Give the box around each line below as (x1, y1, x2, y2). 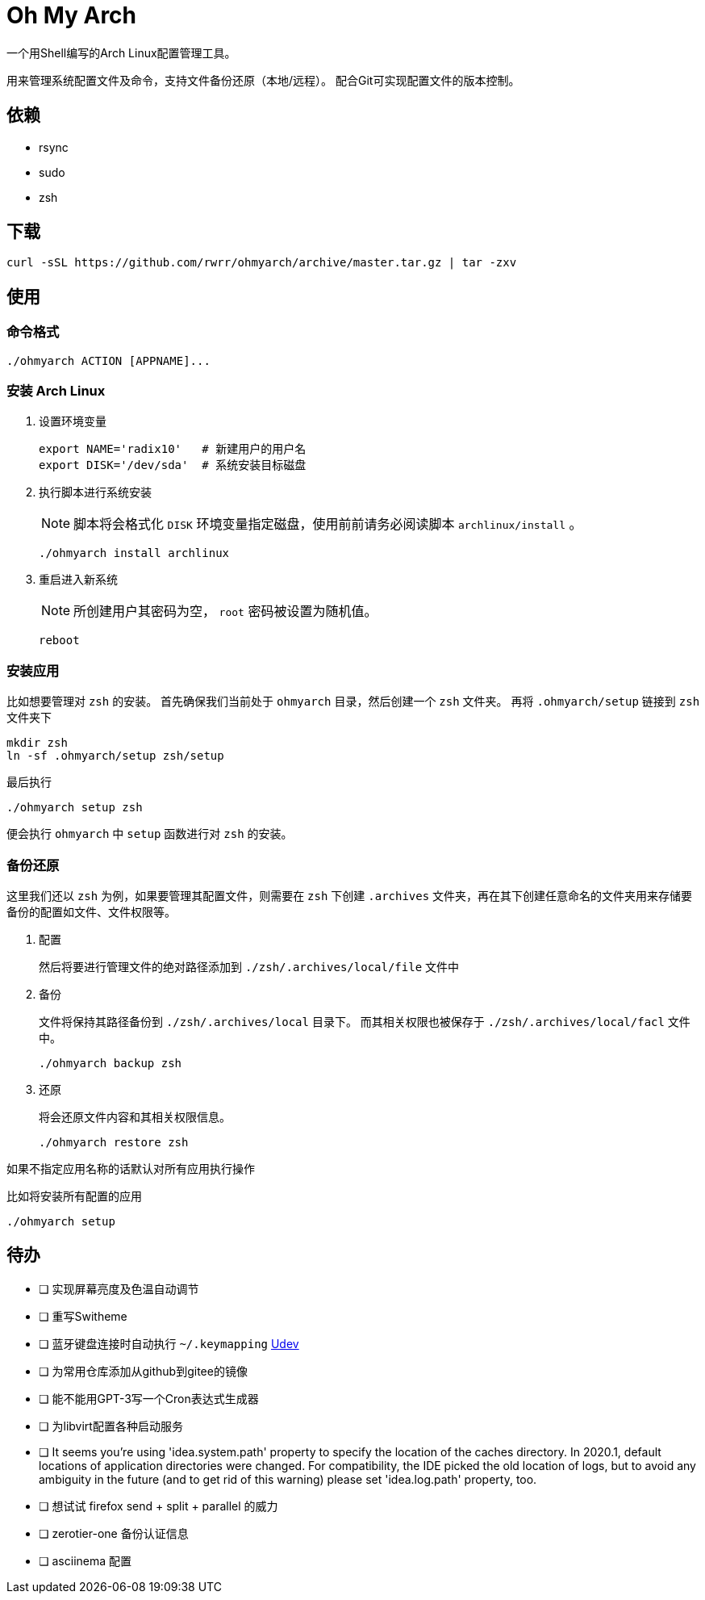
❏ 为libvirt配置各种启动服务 (39, 1418, 183, 1433)
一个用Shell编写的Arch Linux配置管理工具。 (6, 45, 236, 60)
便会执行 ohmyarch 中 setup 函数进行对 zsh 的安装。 (6, 827, 293, 841)
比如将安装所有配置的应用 (6, 1188, 142, 1203)
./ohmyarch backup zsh (39, 1056, 182, 1070)
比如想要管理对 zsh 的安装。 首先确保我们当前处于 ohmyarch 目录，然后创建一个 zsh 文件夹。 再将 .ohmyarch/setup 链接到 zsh (6, 694, 700, 709)
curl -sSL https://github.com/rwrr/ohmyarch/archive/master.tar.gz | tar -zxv (6, 256, 517, 270)
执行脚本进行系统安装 (39, 485, 152, 500)
